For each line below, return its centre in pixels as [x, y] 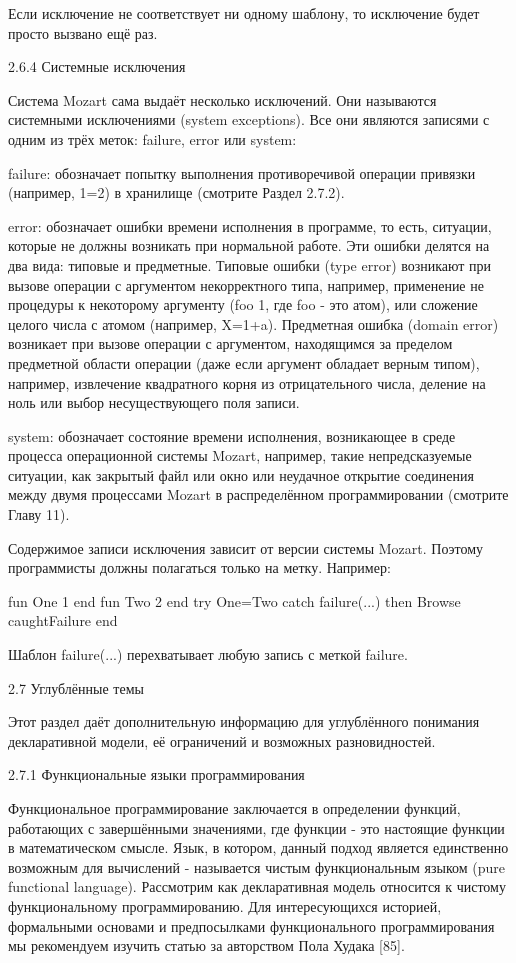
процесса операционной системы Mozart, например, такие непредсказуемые [240, 455]
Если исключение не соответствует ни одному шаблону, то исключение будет [244, 13]
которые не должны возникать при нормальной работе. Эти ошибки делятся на [249, 245]
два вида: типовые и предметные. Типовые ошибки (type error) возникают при [250, 264]
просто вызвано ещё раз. [83, 32]
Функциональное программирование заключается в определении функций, [234, 808]
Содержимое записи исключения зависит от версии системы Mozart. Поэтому [246, 547]
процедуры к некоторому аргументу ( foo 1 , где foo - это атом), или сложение [243, 304]
